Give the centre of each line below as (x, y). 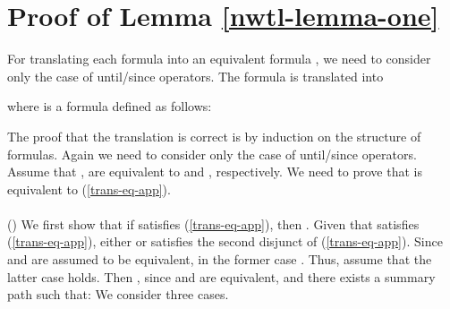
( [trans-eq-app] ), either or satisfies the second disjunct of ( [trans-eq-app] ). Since (225, 241)
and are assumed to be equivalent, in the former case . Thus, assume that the (220, 259)
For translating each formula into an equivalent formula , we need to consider (219, 59)
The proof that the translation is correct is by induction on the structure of (214, 136)
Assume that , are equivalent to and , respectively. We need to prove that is (215, 172)
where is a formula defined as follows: (110, 106)
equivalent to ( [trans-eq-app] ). (89, 189)
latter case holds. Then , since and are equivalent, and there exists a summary (221, 276)
